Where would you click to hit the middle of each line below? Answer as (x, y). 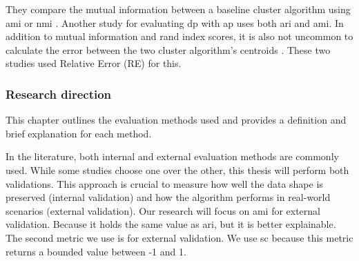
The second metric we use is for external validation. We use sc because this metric (179, 237)
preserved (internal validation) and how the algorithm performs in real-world (168, 197)
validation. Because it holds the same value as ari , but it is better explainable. (171, 224)
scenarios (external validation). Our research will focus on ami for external (163, 210)
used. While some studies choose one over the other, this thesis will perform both (177, 170)
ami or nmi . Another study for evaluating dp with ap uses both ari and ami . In (175, 22)
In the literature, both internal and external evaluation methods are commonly (172, 156)
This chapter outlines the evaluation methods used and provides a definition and (176, 120)
